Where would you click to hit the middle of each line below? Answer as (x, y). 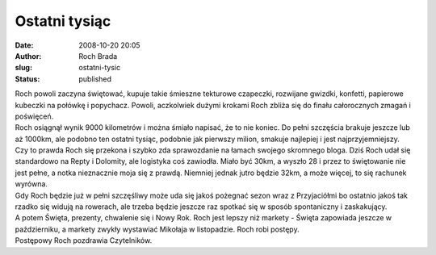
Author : (28, 56)
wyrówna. (31, 184)
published (95, 79)
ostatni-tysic (100, 68)
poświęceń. (34, 116)
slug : (23, 68)
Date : (24, 45)
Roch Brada (98, 56)
